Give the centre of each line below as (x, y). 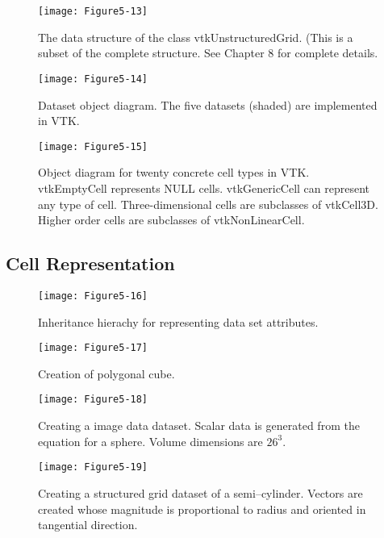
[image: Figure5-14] (93, 79)
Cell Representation (90, 263)
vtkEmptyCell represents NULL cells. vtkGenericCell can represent (204, 188)
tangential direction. (88, 525)
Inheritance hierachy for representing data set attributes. (178, 321)
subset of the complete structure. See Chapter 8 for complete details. (208, 53)
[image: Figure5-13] (93, 11)
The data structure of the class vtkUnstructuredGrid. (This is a (196, 37)
